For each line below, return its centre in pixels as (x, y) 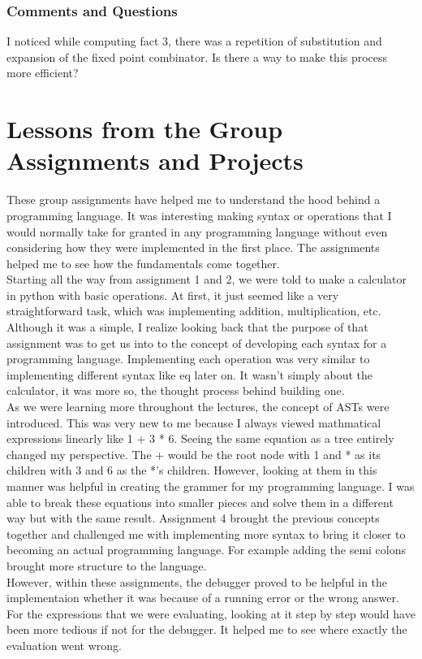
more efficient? (43, 73)
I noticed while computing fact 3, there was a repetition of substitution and (194, 41)
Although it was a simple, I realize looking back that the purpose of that (187, 327)
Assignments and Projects (155, 160)
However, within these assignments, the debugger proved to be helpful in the (197, 581)
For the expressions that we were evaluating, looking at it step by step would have (211, 613)
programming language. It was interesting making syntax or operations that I (199, 215)
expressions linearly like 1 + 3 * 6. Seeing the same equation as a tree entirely (200, 438)
